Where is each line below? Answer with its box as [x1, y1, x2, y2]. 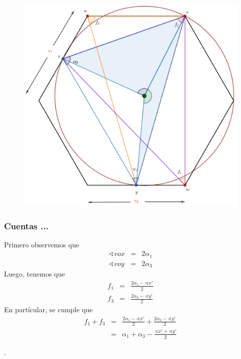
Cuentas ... [4, 219, 49, 232]
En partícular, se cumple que [4, 304, 93, 315]
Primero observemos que [4, 239, 79, 249]
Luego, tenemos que [4, 268, 65, 279]
